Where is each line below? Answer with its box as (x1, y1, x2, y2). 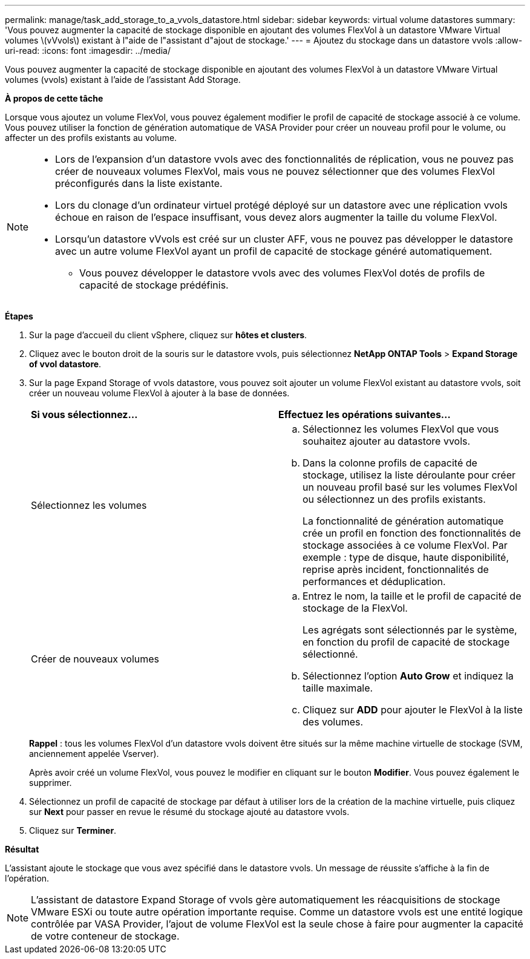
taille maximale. (303, 682, 373, 694)
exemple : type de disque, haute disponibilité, (303, 551, 509, 563)
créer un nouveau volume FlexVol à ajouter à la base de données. (29, 388, 290, 398)
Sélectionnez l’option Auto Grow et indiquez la (303, 670, 514, 682)
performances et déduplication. (303, 575, 446, 588)
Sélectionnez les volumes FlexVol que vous (303, 423, 499, 435)
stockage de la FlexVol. (303, 602, 408, 614)
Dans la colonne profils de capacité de (303, 457, 477, 469)
